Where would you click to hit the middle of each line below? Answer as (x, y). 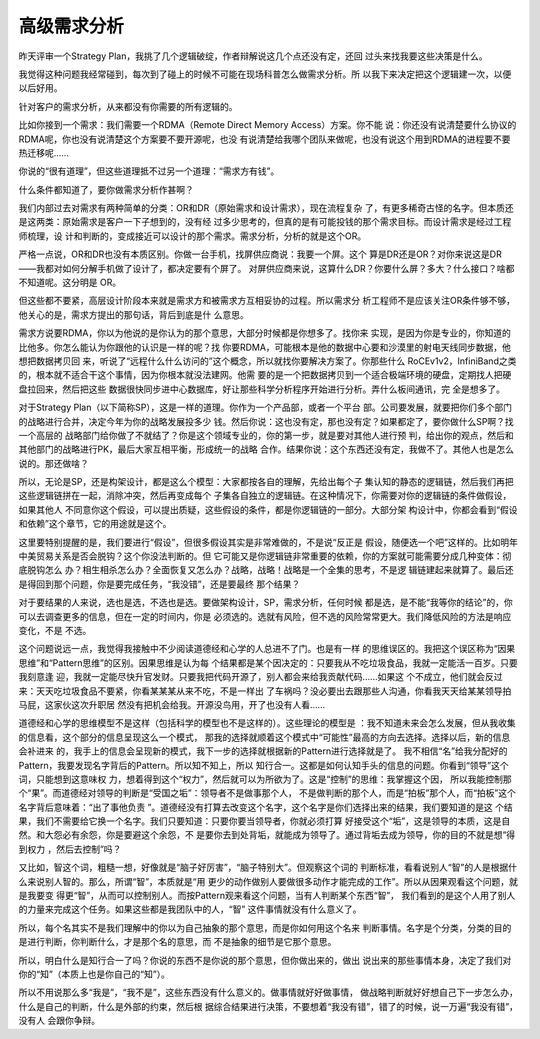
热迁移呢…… (44, 152)
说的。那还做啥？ (53, 463)
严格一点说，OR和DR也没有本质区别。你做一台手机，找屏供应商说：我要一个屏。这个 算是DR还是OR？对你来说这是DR (260, 254)
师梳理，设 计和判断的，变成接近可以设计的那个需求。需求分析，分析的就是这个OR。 (192, 236)
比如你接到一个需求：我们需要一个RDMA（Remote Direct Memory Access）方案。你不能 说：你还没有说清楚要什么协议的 (267, 125)
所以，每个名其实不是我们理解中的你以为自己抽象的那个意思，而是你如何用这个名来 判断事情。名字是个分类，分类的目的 (265, 927)
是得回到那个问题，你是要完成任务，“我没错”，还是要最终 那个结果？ (159, 584)
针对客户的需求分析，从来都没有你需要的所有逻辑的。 (128, 106)
